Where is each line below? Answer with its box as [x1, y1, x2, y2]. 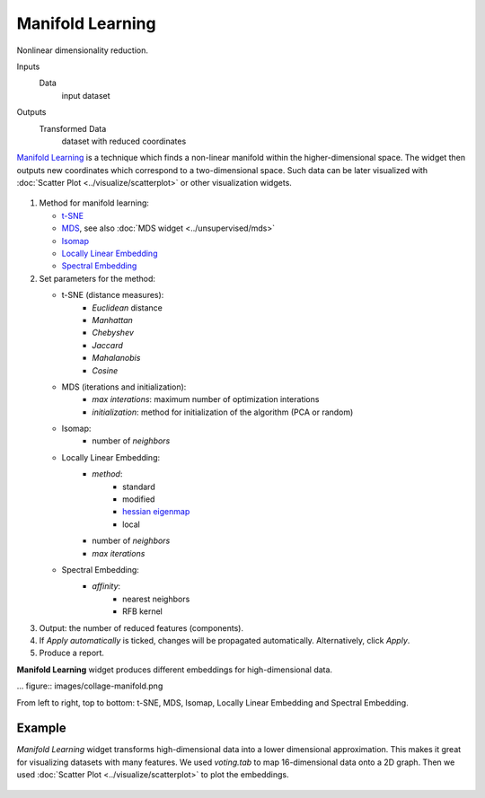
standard [122, 481, 156, 492]
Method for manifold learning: [39, 197, 150, 208]
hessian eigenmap [122, 506, 190, 517]
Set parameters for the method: [39, 273, 156, 284]
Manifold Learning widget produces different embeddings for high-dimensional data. [16, 664, 332, 675]
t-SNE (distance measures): [61, 290, 164, 301]
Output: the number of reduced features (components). [39, 622, 244, 633]
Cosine [92, 364, 119, 376]
